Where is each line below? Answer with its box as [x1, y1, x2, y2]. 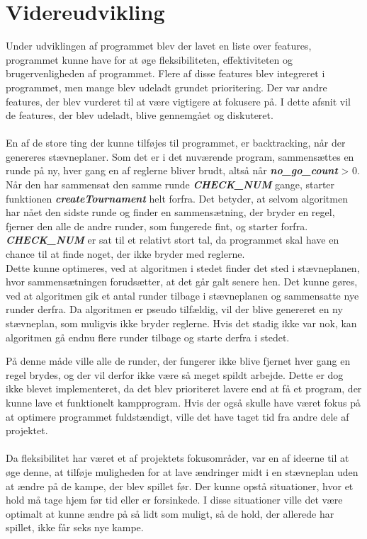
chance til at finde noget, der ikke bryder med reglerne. [6, 246, 245, 261]
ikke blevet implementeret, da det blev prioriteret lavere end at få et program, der [6, 381, 362, 396]
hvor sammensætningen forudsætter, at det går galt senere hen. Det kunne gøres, [6, 274, 358, 289]
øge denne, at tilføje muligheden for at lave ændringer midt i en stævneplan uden [6, 464, 358, 479]
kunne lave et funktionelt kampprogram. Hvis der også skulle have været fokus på [6, 395, 361, 409]
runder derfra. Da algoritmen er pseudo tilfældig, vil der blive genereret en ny [6, 302, 343, 317]
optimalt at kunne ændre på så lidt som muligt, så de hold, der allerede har [6, 506, 334, 521]
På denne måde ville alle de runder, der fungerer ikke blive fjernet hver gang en [6, 353, 351, 368]
